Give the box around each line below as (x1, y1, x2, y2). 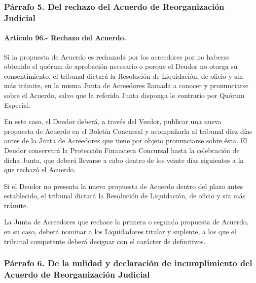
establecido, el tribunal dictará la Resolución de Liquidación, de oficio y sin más (4, 190, 246, 201)
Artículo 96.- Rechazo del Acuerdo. (4, 32, 126, 43)
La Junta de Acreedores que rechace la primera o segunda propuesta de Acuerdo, (4, 217, 249, 227)
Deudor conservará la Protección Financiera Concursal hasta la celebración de (4, 145, 240, 155)
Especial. (4, 99, 31, 110)
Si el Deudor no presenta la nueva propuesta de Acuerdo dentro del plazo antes (4, 181, 243, 191)
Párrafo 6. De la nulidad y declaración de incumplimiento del (4, 257, 253, 269)
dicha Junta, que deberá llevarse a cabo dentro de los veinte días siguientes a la (4, 155, 244, 165)
